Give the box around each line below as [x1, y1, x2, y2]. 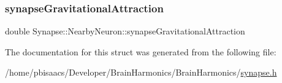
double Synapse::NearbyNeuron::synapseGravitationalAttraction [5, 25, 245, 38]
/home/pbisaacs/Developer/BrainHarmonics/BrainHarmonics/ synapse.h [5, 66, 277, 79]
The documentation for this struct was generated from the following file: [5, 45, 276, 58]
